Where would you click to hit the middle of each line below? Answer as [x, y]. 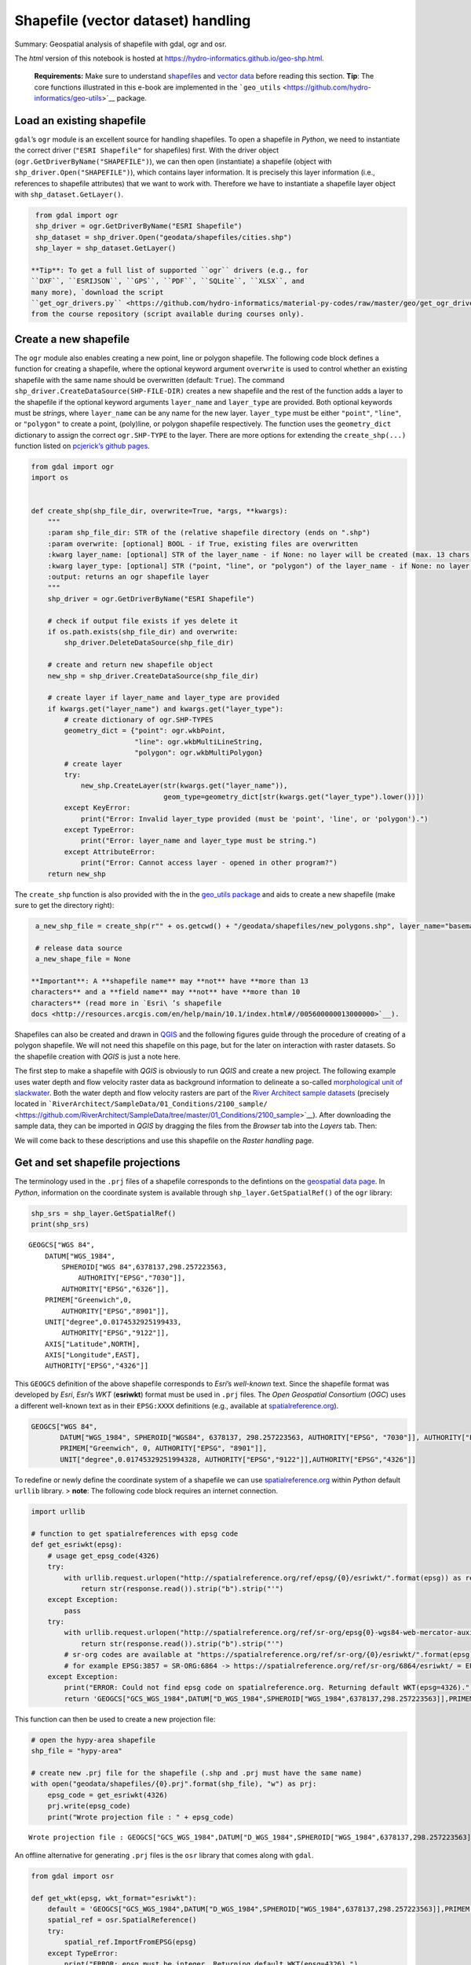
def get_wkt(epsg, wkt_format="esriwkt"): [114, 1898]
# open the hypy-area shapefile [93, 1740]
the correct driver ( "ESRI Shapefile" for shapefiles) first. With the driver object [147, 150]
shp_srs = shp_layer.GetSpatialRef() [104, 1213]
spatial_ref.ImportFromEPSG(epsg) [130, 1942]
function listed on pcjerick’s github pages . [82, 446]
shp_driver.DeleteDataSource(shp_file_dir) [149, 643]
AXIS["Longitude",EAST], [92, 1355]
